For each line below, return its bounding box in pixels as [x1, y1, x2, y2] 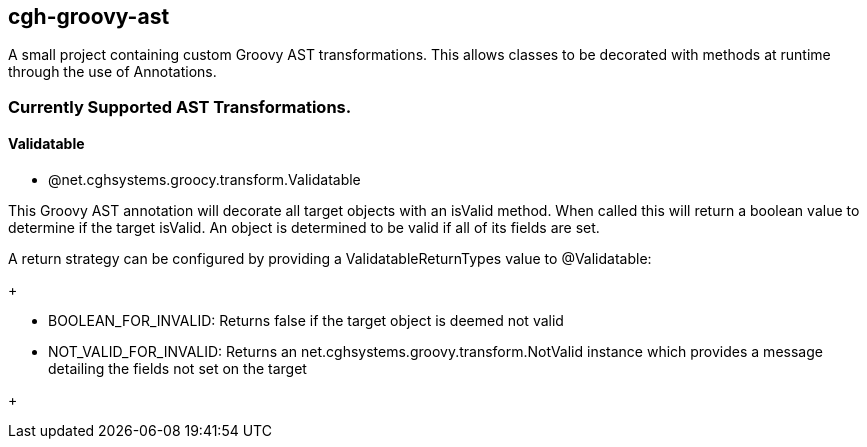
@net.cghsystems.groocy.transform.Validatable [48, 171, 361, 189]
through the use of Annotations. [8, 63, 217, 81]
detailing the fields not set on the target [48, 360, 307, 378]
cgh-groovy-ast [8, 4, 170, 29]
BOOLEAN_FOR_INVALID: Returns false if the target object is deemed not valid [48, 312, 564, 330]
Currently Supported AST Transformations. [8, 96, 352, 117]
